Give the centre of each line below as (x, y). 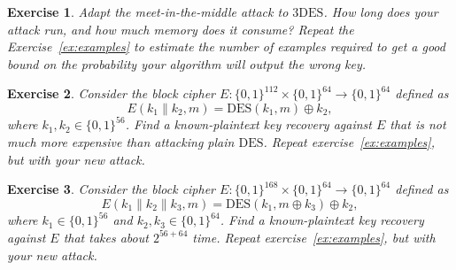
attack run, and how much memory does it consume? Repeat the (181, 29)
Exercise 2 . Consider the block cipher (112, 93)
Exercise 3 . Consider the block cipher (112, 189)
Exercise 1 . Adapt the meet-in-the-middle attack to (148, 12)
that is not (418, 124)
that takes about (106, 237)
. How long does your (381, 12)
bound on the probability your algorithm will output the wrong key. (187, 63)
